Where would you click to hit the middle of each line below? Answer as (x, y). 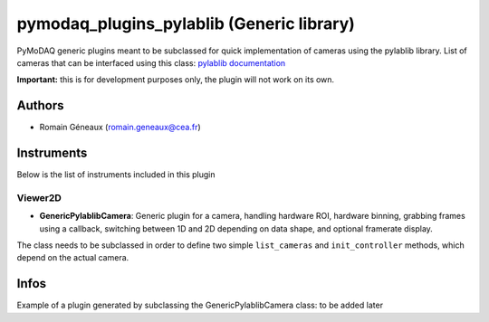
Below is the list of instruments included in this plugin (116, 175)
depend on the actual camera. (73, 258)
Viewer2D (39, 197)
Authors (40, 105)
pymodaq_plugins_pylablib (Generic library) (186, 24)
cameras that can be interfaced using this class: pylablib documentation (151, 62)
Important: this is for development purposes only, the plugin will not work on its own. (176, 80)
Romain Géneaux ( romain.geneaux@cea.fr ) (120, 128)
